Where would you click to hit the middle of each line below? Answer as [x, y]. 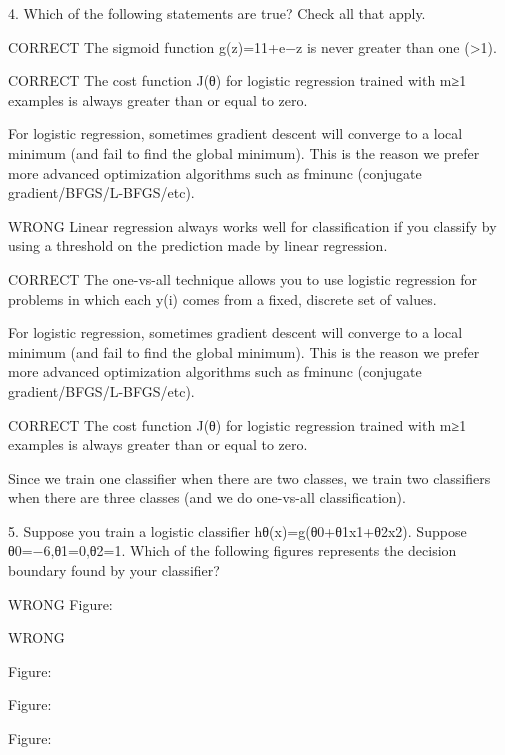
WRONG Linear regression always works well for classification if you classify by [252, 225]
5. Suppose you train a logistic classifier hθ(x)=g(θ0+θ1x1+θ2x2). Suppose [237, 530]
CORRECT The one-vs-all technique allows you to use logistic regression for [242, 278]
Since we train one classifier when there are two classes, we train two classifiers [249, 477]
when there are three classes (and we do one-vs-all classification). [207, 497]
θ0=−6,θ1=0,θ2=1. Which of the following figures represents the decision [232, 550]
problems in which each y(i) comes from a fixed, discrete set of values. [222, 298]
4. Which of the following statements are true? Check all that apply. [217, 13]
